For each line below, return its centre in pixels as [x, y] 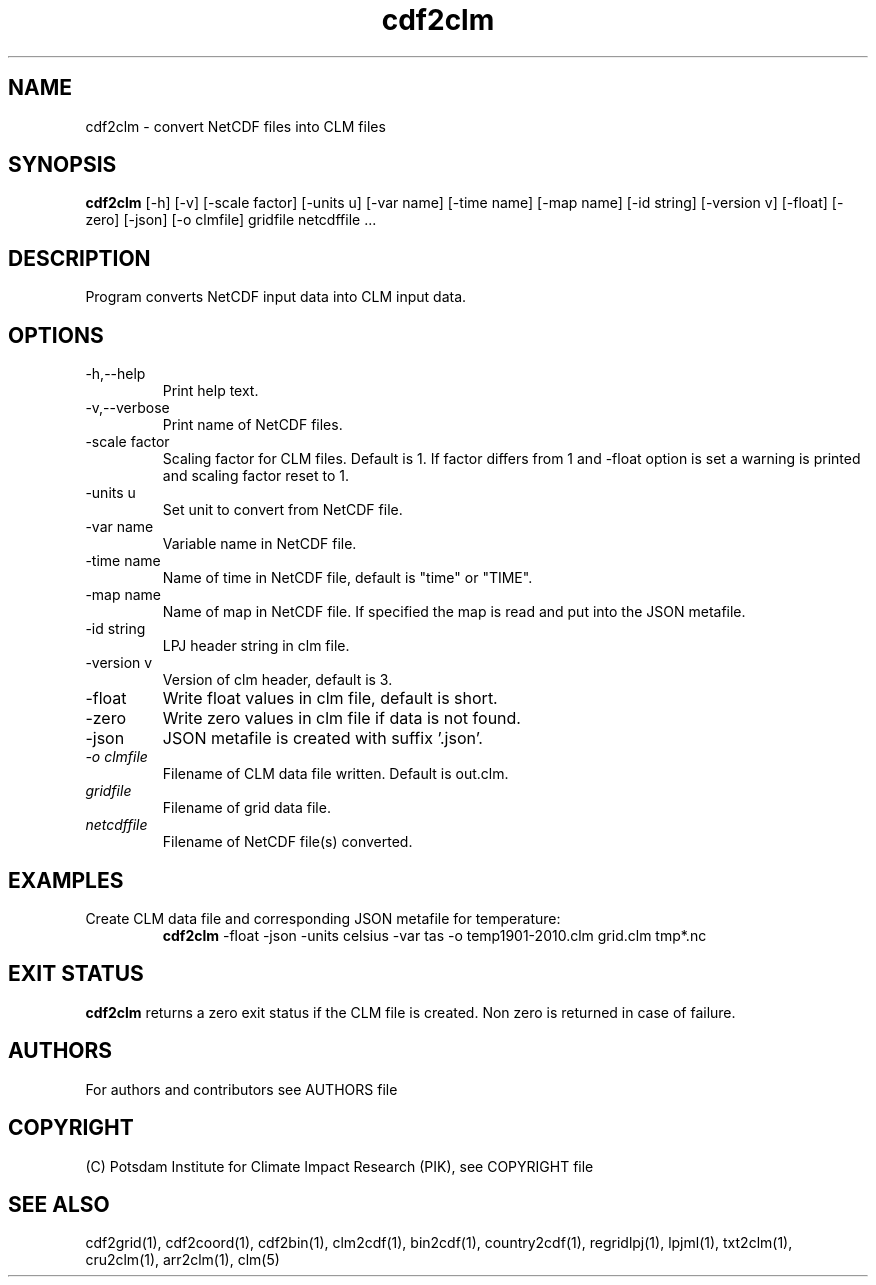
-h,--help [115, 374]
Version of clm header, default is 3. [277, 680]
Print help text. [210, 391]
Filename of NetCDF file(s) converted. [287, 842]
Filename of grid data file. [246, 808]
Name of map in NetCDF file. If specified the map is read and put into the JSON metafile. [454, 612]
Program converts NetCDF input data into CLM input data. [276, 297]
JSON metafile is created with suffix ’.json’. [322, 738]
